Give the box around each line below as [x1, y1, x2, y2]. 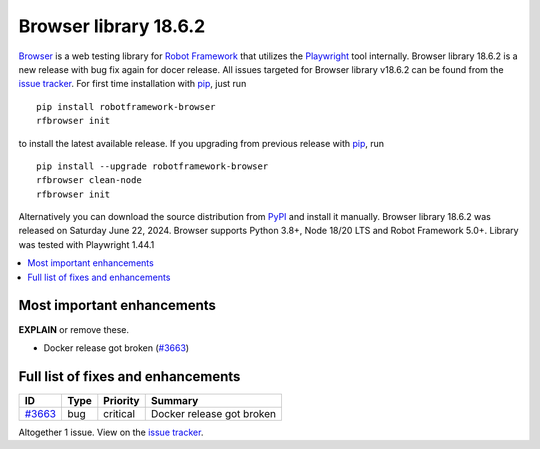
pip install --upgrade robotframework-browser [36, 160, 269, 172]
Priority [103, 393, 140, 407]
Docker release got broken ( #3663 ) [43, 341, 190, 354]
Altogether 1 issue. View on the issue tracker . [18, 426, 204, 438]
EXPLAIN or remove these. [18, 323, 130, 335]
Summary [150, 393, 199, 407]
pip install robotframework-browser [36, 101, 216, 112]
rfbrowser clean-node [36, 175, 142, 186]
